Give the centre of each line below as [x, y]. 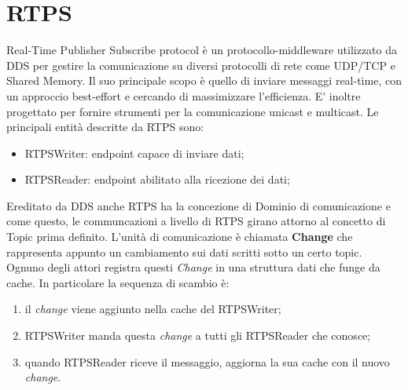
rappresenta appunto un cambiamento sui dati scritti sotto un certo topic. [184, 251]
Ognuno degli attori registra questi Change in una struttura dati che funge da [193, 267]
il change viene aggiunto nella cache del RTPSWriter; [153, 309]
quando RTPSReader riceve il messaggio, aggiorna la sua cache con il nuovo [207, 361]
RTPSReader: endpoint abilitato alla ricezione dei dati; [157, 179]
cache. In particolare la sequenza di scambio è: [118, 282]
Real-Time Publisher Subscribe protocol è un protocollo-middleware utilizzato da [202, 50]
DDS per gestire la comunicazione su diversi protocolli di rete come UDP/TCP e [201, 65]
